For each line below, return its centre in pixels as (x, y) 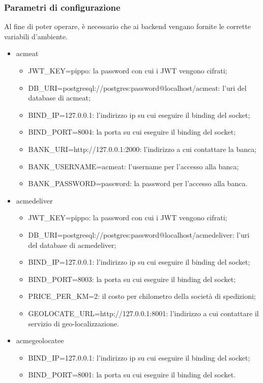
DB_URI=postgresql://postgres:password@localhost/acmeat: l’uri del (137, 87)
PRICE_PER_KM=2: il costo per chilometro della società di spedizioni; (142, 296)
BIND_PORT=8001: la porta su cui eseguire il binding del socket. (132, 375)
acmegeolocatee (40, 340)
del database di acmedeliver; (72, 245)
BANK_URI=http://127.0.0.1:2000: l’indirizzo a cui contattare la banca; (142, 149)
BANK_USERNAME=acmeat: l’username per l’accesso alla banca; (134, 166)
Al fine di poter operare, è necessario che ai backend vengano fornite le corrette (127, 26)
